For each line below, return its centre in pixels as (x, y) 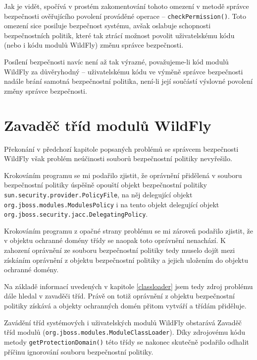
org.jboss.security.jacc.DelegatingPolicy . (76, 214)
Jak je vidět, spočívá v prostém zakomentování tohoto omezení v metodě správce (127, 6)
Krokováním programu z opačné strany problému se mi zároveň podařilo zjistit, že (128, 230)
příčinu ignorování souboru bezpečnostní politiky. (79, 351)
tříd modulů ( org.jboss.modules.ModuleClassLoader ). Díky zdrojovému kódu (125, 332)
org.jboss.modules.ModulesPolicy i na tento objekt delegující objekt (112, 204)
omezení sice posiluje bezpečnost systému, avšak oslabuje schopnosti (107, 26)
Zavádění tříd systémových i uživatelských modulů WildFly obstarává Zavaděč (123, 322)
